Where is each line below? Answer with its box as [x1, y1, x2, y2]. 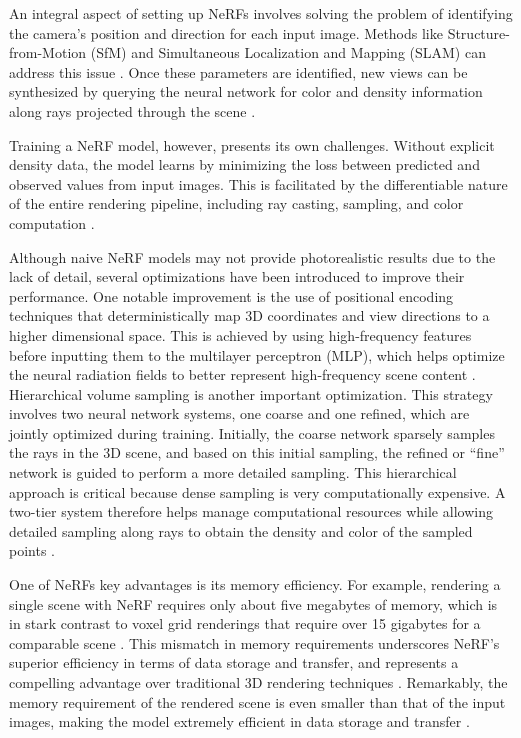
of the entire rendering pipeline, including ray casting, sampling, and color [9, 193, 464, 214]
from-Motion [9, 42, 87, 63]
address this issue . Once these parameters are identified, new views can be [9, 61, 468, 82]
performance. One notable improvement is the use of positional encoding [9, 285, 454, 306]
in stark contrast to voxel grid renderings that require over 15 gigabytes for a [9, 613, 481, 634]
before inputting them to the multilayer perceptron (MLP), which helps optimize [9, 344, 505, 365]
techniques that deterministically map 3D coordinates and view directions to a [9, 305, 490, 326]
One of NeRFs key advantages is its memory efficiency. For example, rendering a [9, 574, 501, 595]
